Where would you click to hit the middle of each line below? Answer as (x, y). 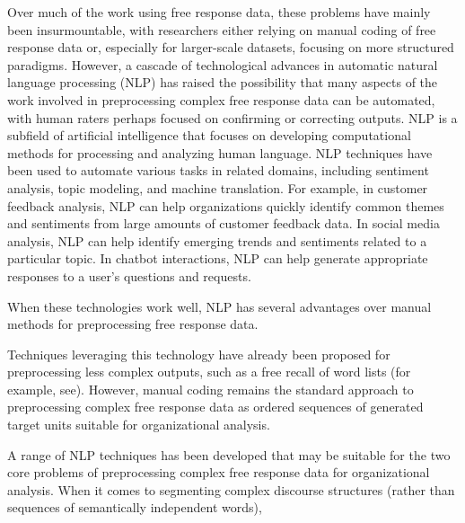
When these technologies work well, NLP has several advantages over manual (219, 306)
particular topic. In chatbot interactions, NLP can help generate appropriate (218, 258)
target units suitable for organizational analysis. (139, 425)
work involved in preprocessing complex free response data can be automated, (221, 99)
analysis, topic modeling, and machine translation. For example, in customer (218, 187)
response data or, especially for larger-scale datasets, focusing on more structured (231, 47)
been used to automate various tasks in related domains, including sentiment (218, 170)
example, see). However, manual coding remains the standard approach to (211, 389)
